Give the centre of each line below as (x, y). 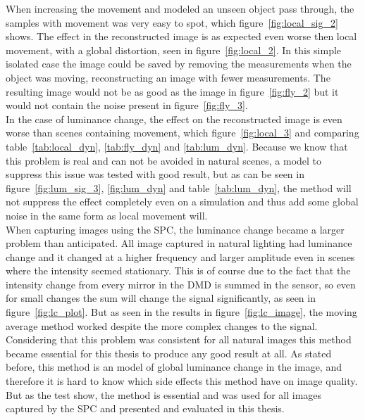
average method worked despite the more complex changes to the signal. (162, 325)
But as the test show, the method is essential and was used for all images (164, 394)
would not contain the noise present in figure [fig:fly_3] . (127, 105)
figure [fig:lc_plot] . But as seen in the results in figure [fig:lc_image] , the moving (181, 312)
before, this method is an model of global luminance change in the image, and (174, 367)
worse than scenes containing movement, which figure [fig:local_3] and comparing (182, 133)
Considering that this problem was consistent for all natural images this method (179, 339)
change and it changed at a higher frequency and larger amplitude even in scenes (180, 256)
